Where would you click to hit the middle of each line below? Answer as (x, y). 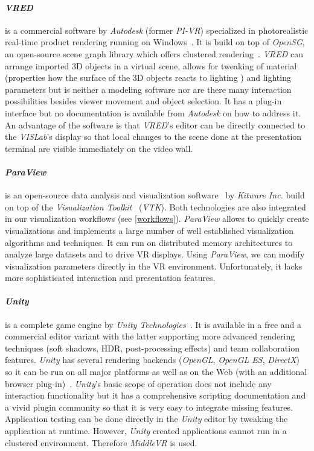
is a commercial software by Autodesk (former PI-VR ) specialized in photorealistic (157, 30)
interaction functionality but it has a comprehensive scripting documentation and (155, 395)
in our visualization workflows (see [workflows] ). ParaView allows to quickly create (157, 219)
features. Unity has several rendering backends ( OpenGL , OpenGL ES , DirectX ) (152, 360)
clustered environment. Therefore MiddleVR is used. (101, 442)
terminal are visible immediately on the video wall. (99, 148)
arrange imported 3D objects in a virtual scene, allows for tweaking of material (151, 65)
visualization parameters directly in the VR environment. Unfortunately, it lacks (154, 266)
